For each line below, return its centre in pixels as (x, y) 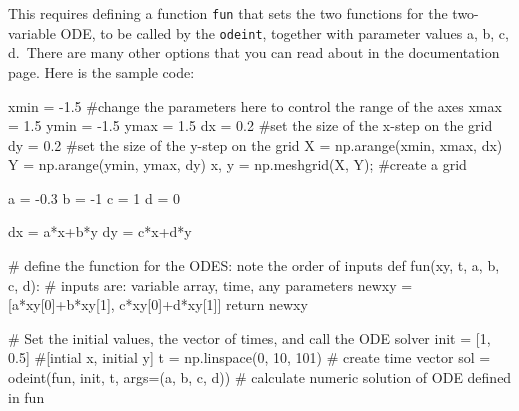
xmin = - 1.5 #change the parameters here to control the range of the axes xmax (255, 105)
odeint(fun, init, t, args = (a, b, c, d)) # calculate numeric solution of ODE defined (260, 377)
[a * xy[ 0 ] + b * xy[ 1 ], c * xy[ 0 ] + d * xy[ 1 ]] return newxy (158, 304)
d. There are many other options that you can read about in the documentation (254, 52)
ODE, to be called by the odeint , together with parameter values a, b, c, (284, 32)
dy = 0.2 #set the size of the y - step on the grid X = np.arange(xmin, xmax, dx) (255, 144)
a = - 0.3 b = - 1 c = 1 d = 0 (94, 197)
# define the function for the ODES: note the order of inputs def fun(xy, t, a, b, (254, 265)
